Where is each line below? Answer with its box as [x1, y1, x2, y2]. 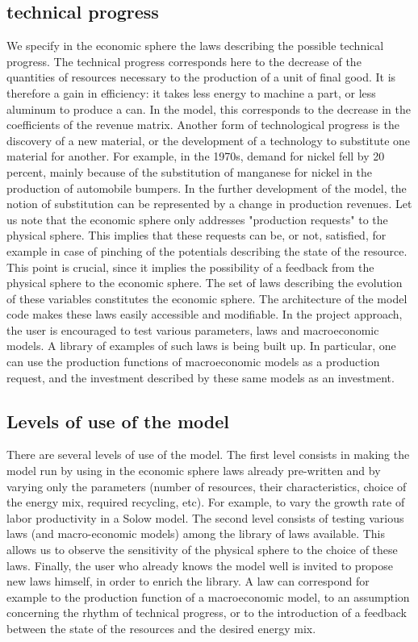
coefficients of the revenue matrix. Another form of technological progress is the [6, 116, 400, 133]
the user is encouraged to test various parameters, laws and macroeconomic [6, 321, 379, 338]
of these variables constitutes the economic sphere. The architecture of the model [6, 290, 408, 306]
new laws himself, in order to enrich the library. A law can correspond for [6, 573, 370, 590]
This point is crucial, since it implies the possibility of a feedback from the [6, 258, 374, 275]
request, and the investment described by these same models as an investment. [6, 369, 395, 386]
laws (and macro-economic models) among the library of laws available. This [6, 525, 385, 542]
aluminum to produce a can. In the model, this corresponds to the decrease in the [6, 100, 411, 117]
